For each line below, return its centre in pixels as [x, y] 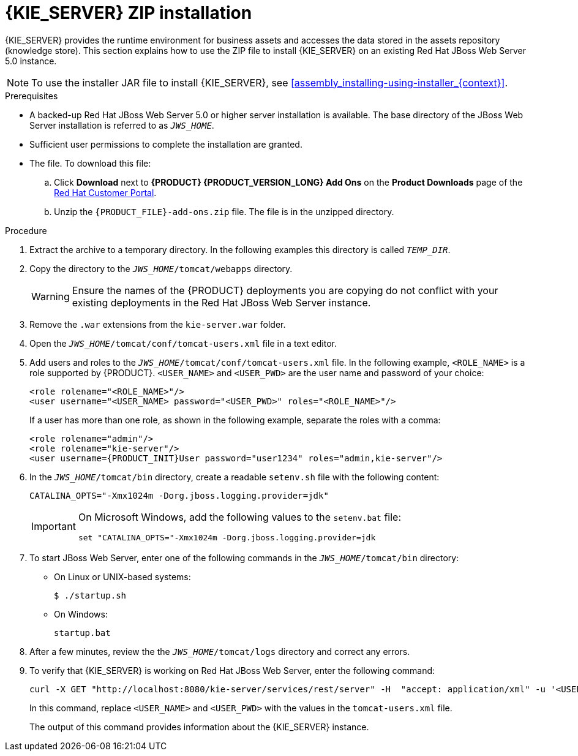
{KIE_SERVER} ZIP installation [129, 13]
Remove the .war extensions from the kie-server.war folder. [158, 324]
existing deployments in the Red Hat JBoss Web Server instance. [221, 302]
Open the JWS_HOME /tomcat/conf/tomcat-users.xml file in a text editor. [183, 343]
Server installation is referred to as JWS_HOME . [122, 125]
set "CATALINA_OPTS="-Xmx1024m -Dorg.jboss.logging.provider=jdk [227, 537]
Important [54, 527]
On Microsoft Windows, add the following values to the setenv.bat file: [239, 517]
